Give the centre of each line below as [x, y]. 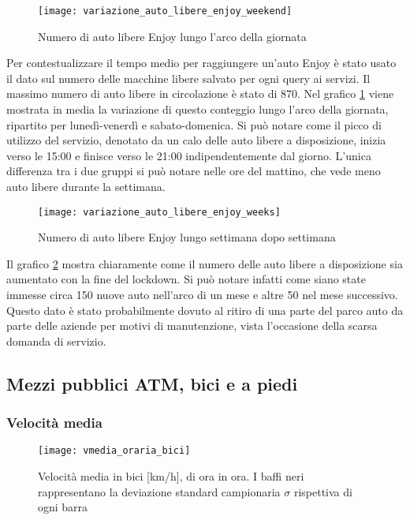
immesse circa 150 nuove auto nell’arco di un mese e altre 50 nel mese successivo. [202, 295]
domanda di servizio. [56, 340]
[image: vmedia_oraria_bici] [114, 451]
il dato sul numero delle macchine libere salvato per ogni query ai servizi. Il [188, 78]
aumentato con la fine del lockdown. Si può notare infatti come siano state [186, 279]
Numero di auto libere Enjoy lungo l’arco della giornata [172, 36]
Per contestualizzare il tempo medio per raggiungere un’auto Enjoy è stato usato [201, 63]
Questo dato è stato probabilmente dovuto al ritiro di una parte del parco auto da [205, 310]
